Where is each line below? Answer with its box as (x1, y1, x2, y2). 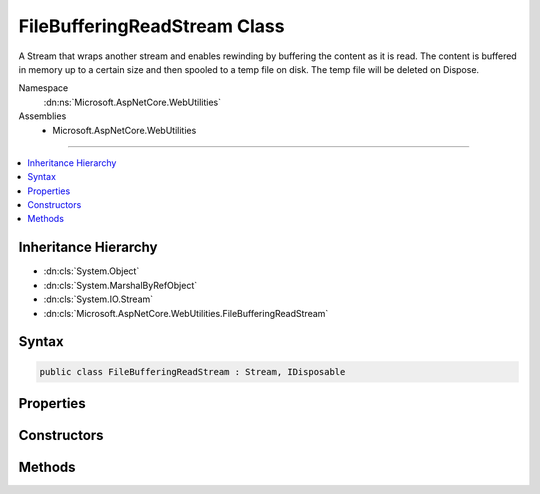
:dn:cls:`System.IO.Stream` (43, 293, 154, 305)
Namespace (18, 82, 69, 94)
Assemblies (18, 110, 67, 122)
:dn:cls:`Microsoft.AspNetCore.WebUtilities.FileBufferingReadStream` (43, 307, 329, 319)
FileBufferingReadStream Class (18, 15, 285, 37)
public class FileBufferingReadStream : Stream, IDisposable (39, 366, 346, 377)
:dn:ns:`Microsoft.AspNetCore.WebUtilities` (43, 96, 222, 108)
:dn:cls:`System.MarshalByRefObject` (43, 279, 198, 291)
